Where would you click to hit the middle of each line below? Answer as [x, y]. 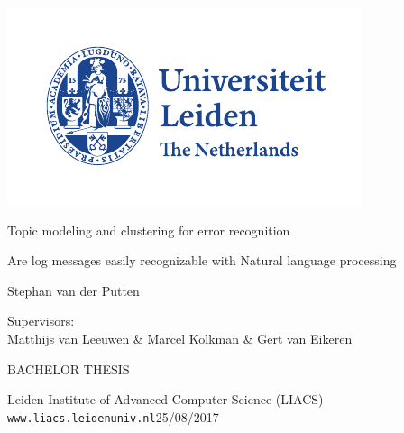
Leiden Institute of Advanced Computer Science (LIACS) [165, 399]
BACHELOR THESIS [69, 369]
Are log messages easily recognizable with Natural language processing [202, 260]
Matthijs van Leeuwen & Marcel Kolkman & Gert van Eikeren [180, 338]
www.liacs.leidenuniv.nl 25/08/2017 [113, 416]
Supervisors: [41, 321]
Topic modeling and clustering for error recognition [149, 230]
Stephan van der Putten [73, 290]
